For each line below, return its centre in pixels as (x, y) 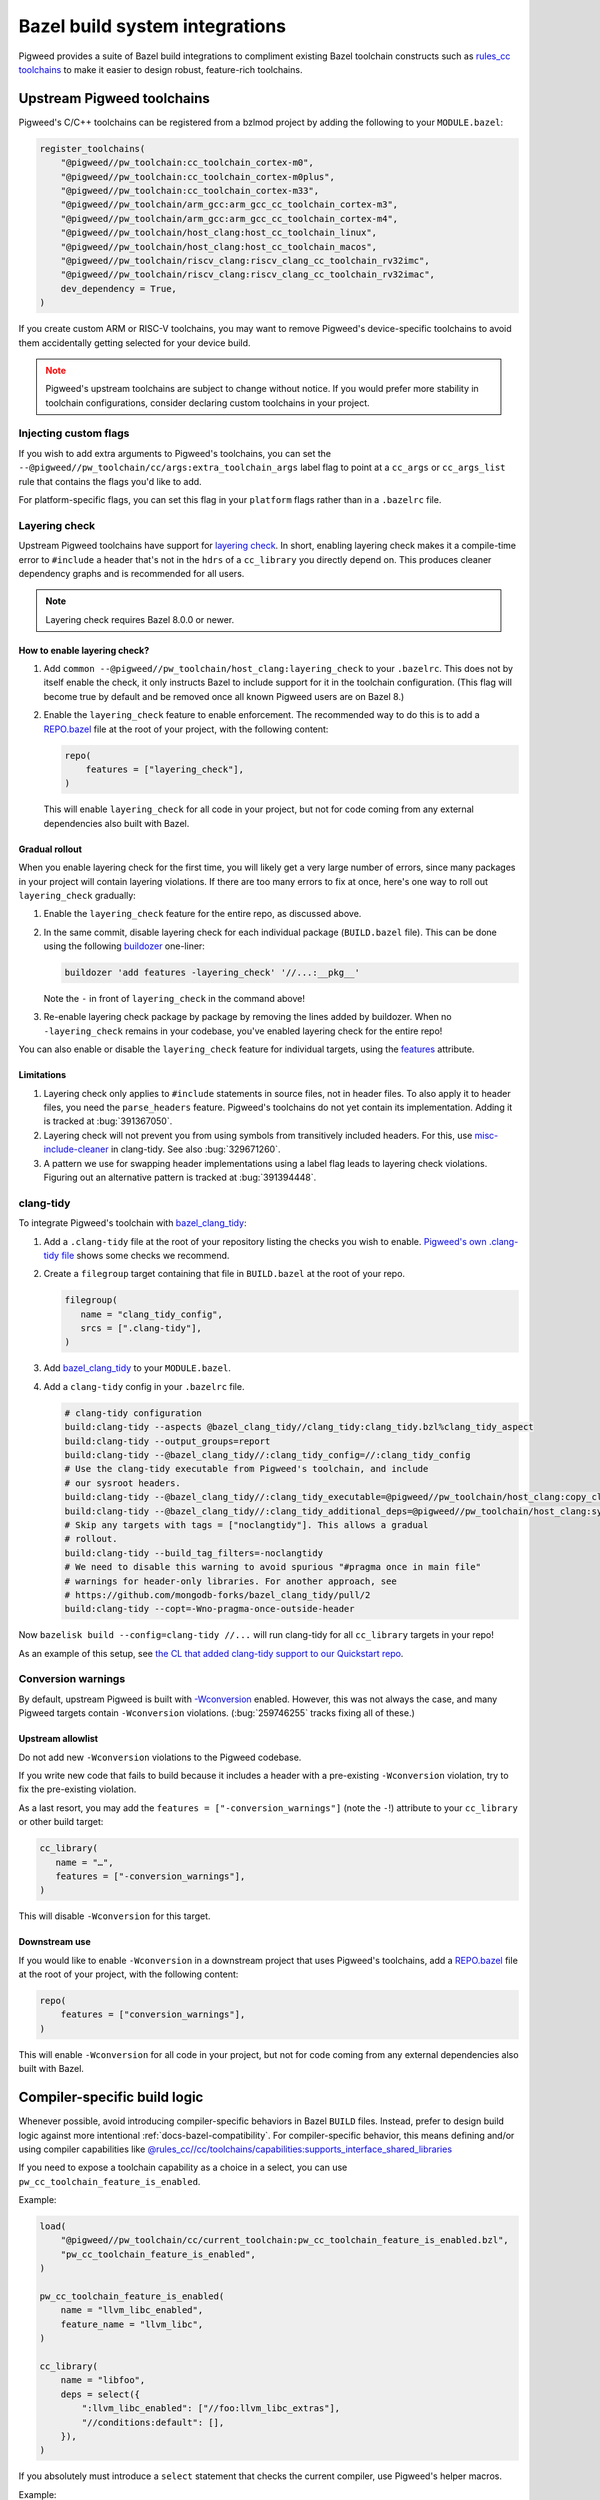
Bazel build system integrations (152, 26)
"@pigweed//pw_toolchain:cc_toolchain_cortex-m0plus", (197, 176)
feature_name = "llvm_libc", (132, 2324)
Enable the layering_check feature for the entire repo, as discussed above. (202, 914)
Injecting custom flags (74, 433)
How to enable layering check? (84, 650)
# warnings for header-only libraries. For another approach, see (230, 1581)
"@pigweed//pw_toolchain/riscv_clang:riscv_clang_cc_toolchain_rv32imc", (245, 260)
